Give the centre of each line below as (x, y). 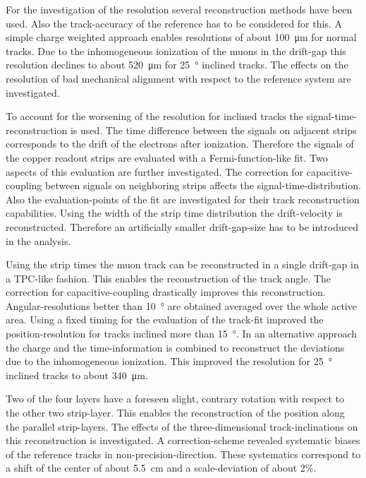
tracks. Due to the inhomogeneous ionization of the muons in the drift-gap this (176, 50)
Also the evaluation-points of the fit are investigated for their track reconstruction (183, 199)
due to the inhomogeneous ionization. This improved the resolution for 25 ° (169, 361)
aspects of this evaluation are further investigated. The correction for (155, 171)
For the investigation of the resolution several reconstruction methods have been (179, 9)
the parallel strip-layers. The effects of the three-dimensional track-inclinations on (182, 426)
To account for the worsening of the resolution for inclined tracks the (154, 116)
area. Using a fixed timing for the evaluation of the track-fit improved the (165, 319)
